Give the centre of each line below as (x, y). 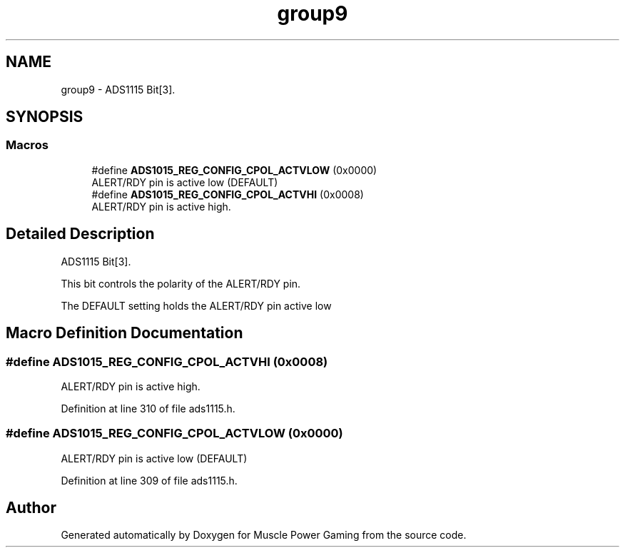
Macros (27, 145)
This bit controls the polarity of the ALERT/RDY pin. (181, 283)
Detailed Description (80, 234)
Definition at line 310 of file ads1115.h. (148, 408)
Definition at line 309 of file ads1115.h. (149, 480)
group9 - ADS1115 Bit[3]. (118, 89)
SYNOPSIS (45, 117)
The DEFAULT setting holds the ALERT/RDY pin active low (196, 305)
